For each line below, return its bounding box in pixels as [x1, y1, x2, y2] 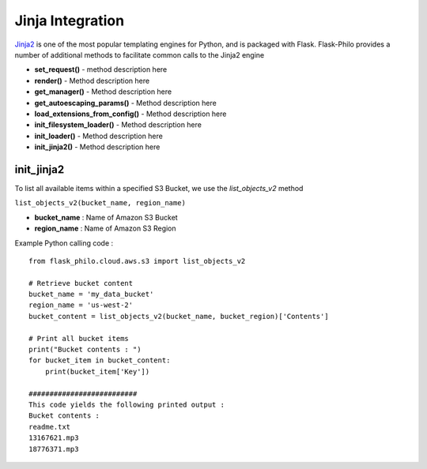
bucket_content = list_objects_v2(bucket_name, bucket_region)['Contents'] [28, 312, 329, 321]
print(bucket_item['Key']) [44, 367, 150, 376]
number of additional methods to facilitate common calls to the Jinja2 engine [14, 50, 265, 59]
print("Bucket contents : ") [28, 345, 142, 355]
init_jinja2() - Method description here [34, 142, 161, 152]
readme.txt [28, 422, 71, 431]
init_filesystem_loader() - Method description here [34, 120, 202, 129]
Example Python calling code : [14, 238, 114, 248]
